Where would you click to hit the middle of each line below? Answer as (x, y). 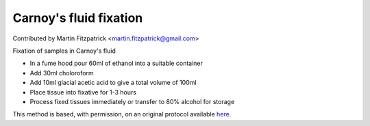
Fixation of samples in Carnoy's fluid (64, 51)
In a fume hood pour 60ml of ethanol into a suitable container (116, 63)
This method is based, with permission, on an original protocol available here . (122, 114)
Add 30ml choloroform (62, 73)
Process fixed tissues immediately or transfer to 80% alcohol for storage (132, 101)
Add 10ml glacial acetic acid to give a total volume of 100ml (113, 83)
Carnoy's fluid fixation (78, 18)
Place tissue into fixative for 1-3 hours (83, 92)
